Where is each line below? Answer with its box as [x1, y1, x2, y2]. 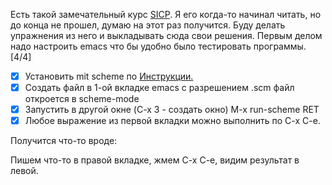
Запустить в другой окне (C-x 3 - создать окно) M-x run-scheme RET [24, 104, 320, 116]
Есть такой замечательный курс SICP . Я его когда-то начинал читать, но [10, 9, 322, 20]
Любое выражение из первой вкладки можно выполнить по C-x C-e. [24, 115, 321, 127]
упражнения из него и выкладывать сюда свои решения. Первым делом [10, 30, 323, 41]
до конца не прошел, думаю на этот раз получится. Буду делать [10, 19, 286, 31]
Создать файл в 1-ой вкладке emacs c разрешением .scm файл [24, 82, 295, 94]
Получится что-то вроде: [10, 135, 118, 147]
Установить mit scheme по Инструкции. [24, 70, 194, 82]
